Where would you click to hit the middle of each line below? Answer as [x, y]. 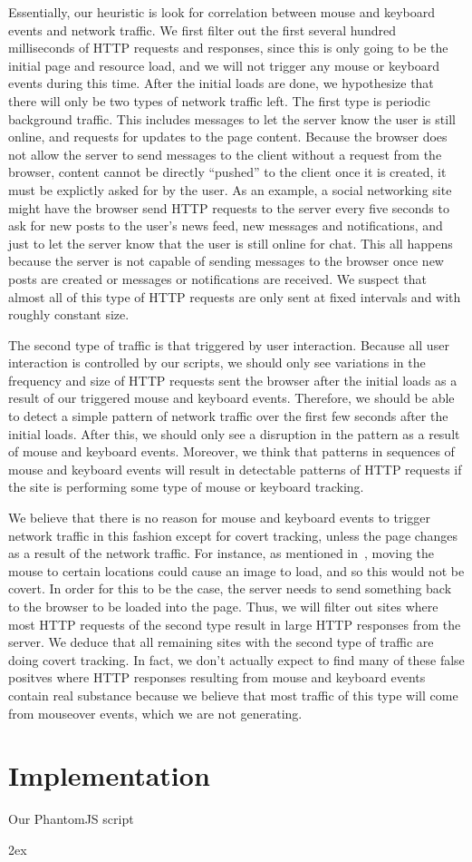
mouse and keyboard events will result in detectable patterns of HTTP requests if [235, 469]
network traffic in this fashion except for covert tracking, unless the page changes [233, 535]
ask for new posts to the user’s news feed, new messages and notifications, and [226, 225]
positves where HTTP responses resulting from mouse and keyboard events [217, 677]
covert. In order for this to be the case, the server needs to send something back [230, 588]
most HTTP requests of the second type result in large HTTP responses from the [235, 624]
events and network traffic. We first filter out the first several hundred [202, 29]
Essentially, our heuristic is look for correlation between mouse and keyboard [222, 12]
